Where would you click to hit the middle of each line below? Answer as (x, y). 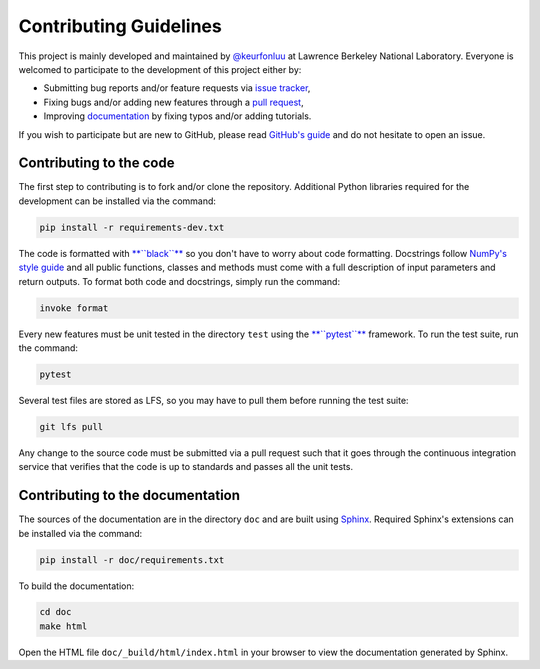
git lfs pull (71, 426)
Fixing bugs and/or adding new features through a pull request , (173, 102)
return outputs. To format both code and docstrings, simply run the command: (179, 281)
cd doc (55, 612)
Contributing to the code (96, 163)
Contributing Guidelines (120, 26)
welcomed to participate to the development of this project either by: (160, 69)
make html (63, 626)
